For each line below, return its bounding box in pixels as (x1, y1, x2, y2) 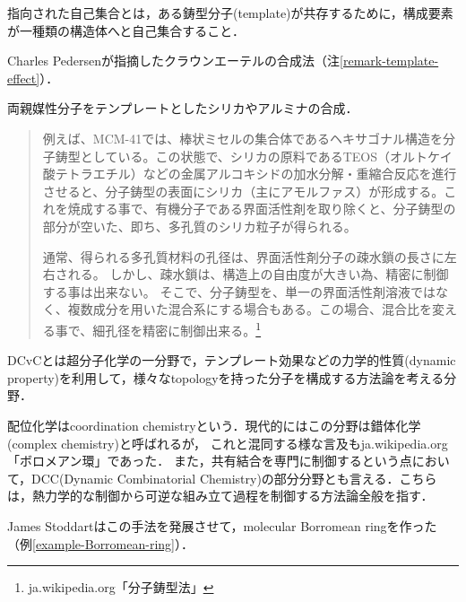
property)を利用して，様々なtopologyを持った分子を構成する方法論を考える (7, 368, 444, 387)
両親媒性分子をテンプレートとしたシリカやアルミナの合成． (7, 99, 358, 118)
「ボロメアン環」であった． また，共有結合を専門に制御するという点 (7, 451, 412, 470)
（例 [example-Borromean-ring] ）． (7, 534, 194, 553)
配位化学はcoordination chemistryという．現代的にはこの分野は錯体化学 (7, 415, 421, 434)
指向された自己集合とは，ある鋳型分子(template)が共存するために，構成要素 (7, 4, 453, 22)
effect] (7, 68, 40, 87)
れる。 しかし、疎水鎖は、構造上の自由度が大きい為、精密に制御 (67, 265, 449, 284)
